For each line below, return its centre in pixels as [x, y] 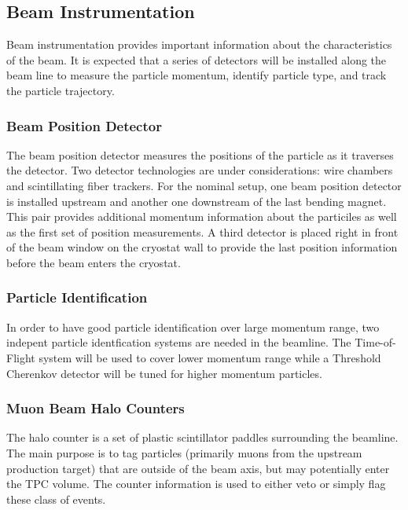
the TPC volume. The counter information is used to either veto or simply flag [196, 484]
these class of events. [56, 499]
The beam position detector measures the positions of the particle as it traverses [200, 154]
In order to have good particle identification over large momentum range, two [193, 327]
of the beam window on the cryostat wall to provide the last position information [202, 247]
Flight [21, 357]
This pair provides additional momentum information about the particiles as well [202, 216]
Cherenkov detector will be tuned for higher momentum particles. [164, 373]
